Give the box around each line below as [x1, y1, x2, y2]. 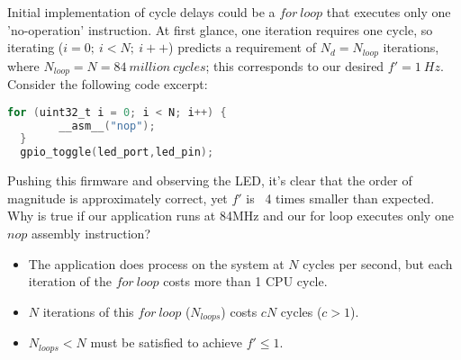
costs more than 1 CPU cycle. [163, 272, 328, 291]
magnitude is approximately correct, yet [7, 188, 228, 207]
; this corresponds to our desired [205, 56, 384, 75]
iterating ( [7, 38, 64, 57]
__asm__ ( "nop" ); [59, 119, 156, 132]
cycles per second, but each [303, 254, 453, 273]
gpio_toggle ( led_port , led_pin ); [20, 146, 214, 159]
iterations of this [42, 301, 134, 320]
